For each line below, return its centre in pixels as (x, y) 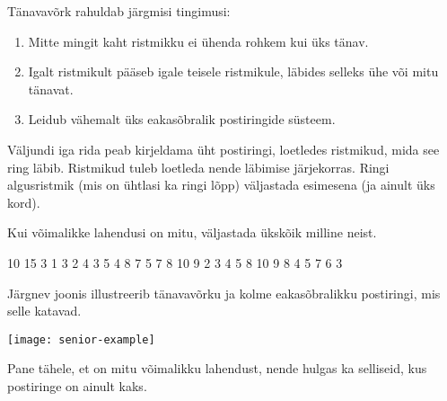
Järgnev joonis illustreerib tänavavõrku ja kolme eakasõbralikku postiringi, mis (224, 293)
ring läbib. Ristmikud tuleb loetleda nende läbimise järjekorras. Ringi (198, 167)
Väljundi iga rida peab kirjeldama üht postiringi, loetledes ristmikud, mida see (223, 149)
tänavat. (51, 89)
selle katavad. (44, 311)
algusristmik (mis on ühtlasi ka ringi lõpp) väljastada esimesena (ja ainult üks (221, 185)
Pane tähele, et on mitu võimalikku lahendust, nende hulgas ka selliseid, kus (217, 368)
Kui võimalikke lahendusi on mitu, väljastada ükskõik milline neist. (192, 232)
